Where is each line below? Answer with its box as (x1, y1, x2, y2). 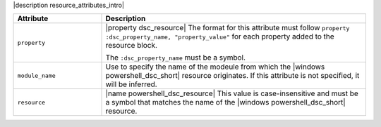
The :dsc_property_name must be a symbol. (105, 53, 246, 62)
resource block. (105, 41, 158, 51)
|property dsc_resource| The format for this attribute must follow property (105, 23, 350, 33)
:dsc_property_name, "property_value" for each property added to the (105, 32, 334, 41)
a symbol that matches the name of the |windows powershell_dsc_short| (105, 98, 346, 107)
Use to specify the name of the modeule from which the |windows (105, 62, 325, 72)
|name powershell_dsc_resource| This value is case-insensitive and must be (105, 88, 359, 98)
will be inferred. (105, 79, 158, 89)
